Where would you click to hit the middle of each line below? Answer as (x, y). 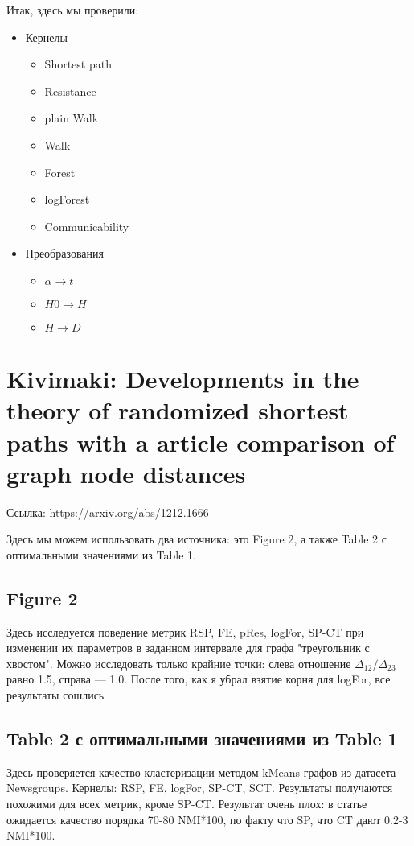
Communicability (87, 226)
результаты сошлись (55, 694)
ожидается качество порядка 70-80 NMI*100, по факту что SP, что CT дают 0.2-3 (207, 819)
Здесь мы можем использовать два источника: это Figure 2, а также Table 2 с (197, 539)
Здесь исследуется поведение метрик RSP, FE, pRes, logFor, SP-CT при (185, 631)
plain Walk (72, 118)
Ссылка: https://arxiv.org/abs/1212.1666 (108, 512)
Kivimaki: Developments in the (183, 379)
